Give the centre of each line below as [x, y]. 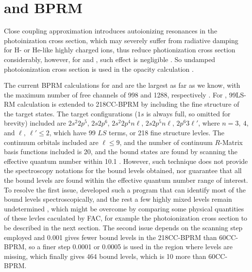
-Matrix [231, 142]
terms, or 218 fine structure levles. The [167, 133]
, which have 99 [72, 133]
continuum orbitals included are [51, 142]
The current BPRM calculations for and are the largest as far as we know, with [122, 85]
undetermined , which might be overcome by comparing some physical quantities [124, 208]
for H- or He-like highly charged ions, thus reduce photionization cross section [120, 50]
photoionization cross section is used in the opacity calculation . [99, 69]
